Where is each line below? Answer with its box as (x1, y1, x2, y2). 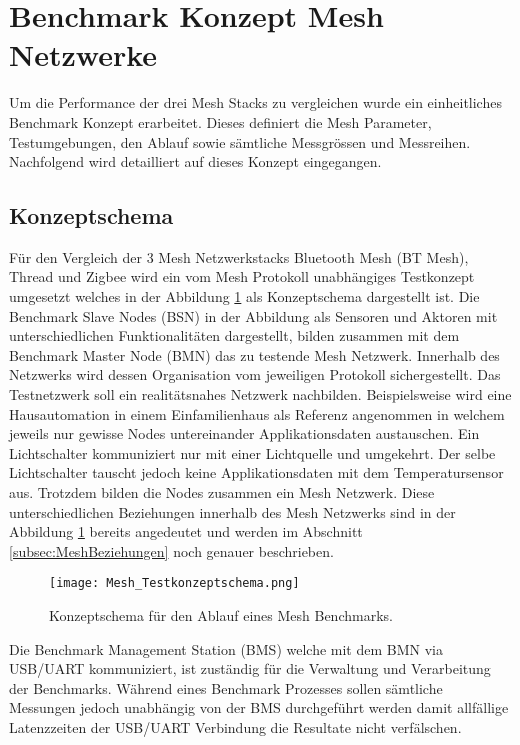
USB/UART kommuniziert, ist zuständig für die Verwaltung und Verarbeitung (9, 658, 491, 679)
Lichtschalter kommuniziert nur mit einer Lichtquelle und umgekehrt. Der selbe (9, 442, 496, 463)
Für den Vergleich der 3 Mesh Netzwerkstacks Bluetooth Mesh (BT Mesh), (9, 246, 469, 267)
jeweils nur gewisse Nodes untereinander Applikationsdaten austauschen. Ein (9, 423, 480, 444)
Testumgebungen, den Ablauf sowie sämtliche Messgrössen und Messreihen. (9, 131, 471, 152)
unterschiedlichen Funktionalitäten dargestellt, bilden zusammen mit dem (9, 325, 460, 346)
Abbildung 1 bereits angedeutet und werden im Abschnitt (9, 521, 363, 542)
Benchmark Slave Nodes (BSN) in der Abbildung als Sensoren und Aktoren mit (9, 305, 498, 326)
